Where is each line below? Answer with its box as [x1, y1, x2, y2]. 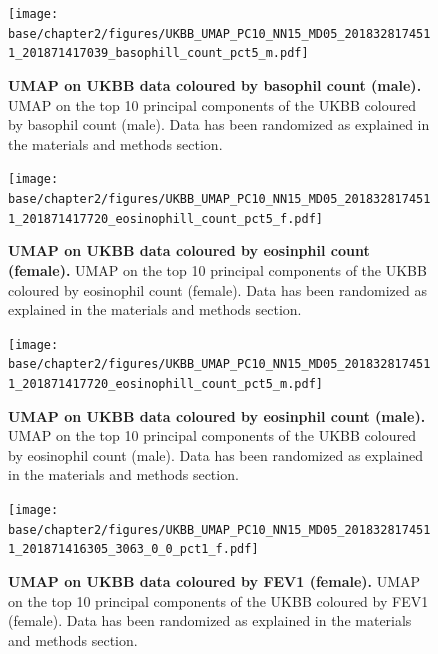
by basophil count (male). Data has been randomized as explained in [8, 114, 430, 135]
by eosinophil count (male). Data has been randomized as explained [8, 444, 424, 465]
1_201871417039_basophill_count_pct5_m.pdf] [8, 46, 309, 61]
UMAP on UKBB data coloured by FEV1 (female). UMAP [8, 571, 421, 591]
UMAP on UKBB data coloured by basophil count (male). [8, 74, 422, 95]
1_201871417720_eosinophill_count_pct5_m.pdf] [8, 377, 323, 391]
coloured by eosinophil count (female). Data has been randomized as [8, 279, 427, 300]
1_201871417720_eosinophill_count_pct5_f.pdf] [8, 211, 323, 226]
